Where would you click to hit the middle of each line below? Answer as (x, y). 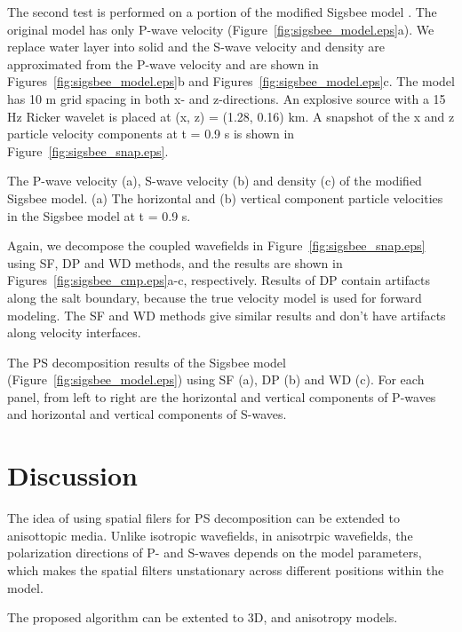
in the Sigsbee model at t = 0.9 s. (99, 215)
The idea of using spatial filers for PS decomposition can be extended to (203, 518)
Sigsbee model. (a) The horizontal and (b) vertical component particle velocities (225, 197)
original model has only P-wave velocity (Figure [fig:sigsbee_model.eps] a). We (221, 29)
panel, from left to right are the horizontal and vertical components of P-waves (222, 396)
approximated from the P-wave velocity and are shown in (163, 63)
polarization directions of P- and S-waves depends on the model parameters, (215, 553)
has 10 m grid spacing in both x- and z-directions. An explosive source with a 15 (227, 98)
